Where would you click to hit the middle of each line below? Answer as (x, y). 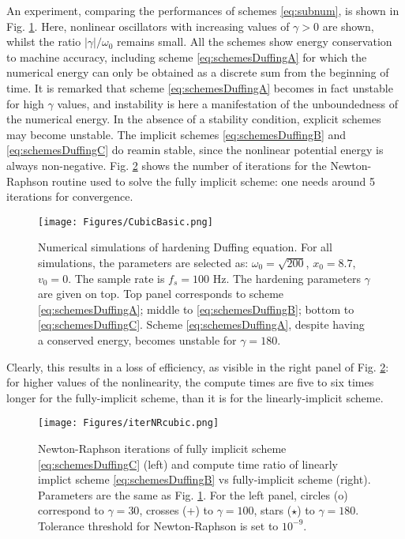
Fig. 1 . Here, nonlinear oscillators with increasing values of (148, 26)
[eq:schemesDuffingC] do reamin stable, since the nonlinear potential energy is (195, 150)
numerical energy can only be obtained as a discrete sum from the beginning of (198, 72)
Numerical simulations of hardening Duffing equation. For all (185, 247)
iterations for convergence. (70, 196)
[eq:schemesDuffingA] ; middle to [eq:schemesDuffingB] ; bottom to (196, 309)
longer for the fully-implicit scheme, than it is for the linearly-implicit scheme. (195, 397)
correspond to (71, 510)
